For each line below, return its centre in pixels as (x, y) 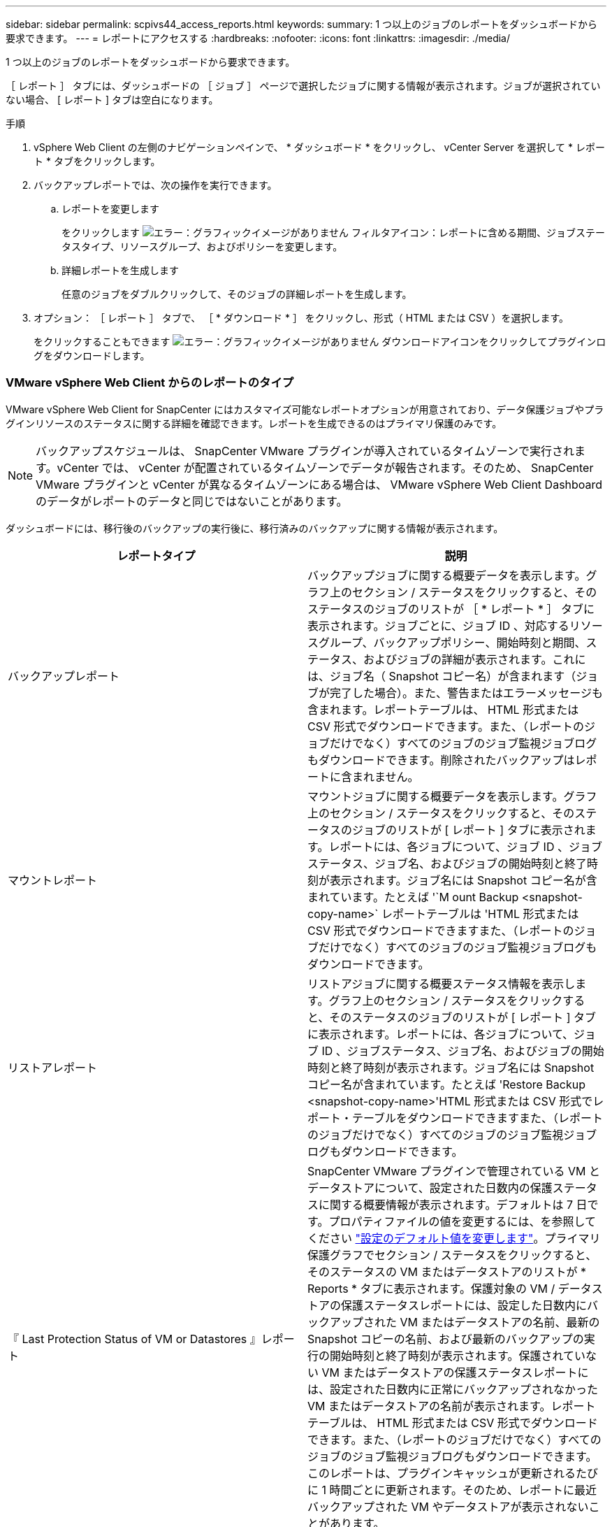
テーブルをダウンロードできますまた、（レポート (478, 1118)
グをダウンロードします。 (92, 356)
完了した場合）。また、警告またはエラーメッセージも (467, 693)
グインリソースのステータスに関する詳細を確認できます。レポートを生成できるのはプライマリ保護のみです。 (254, 423)
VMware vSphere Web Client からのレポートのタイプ (150, 383)
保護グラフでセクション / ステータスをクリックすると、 (452, 1255)
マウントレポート (53, 880)
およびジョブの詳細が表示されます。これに (475, 659)
